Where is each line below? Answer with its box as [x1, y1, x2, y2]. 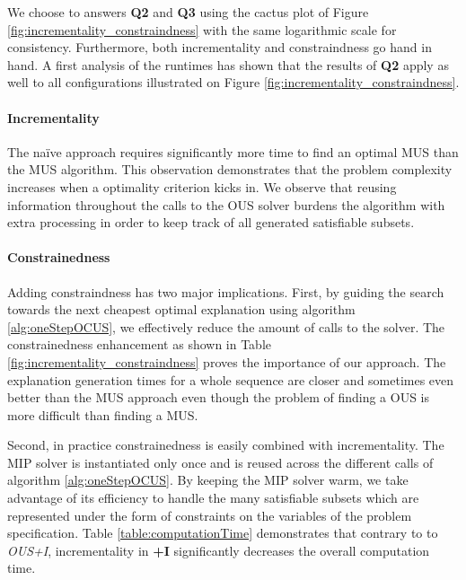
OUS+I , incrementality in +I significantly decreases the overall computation [7, 540, 430, 559]
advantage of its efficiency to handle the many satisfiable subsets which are [7, 488, 419, 507]
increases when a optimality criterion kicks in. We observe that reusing [7, 177, 397, 196]
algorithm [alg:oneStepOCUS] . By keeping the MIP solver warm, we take [7, 470, 409, 489]
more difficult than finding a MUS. [7, 405, 198, 424]
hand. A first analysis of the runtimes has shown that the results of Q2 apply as [7, 55, 449, 74]
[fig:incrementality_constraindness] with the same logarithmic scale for [7, 20, 397, 39]
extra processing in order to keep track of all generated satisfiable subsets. [7, 213, 415, 232]
